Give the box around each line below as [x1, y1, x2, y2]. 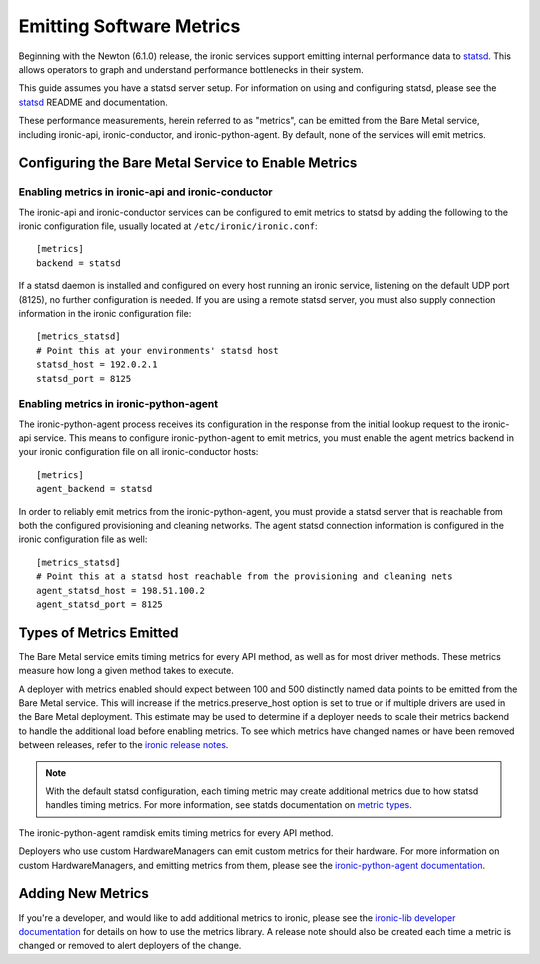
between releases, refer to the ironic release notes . [18, 739, 229, 751]
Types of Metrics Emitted [18, 624, 179, 641]
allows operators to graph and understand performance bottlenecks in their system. [18, 63, 364, 75]
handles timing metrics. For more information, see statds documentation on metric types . [45, 799, 412, 811]
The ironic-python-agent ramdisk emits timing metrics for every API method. [18, 826, 334, 839]
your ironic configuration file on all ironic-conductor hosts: [18, 446, 259, 458]
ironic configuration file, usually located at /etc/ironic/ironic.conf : [18, 220, 318, 232]
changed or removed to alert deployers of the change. [18, 940, 242, 952]
